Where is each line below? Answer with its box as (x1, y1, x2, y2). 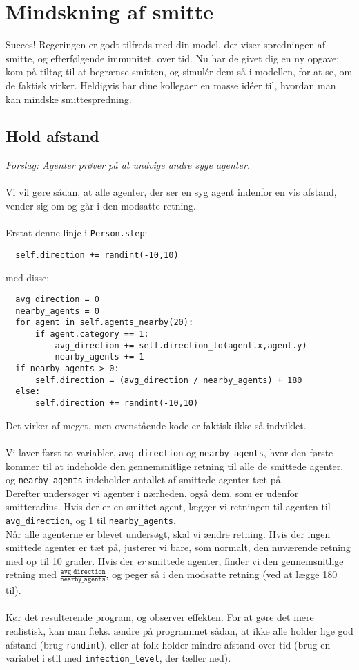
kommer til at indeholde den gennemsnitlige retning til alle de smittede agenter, (6, 458, 344, 473)
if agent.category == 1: (35, 329, 149, 339)
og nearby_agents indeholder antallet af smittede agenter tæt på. (6, 472, 284, 487)
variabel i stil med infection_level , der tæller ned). (6, 651, 231, 665)
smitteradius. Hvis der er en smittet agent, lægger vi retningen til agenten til (6, 499, 331, 514)
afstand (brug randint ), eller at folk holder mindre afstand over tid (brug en (6, 637, 331, 651)
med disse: (6, 270, 50, 284)
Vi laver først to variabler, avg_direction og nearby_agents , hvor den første (6, 445, 333, 459)
